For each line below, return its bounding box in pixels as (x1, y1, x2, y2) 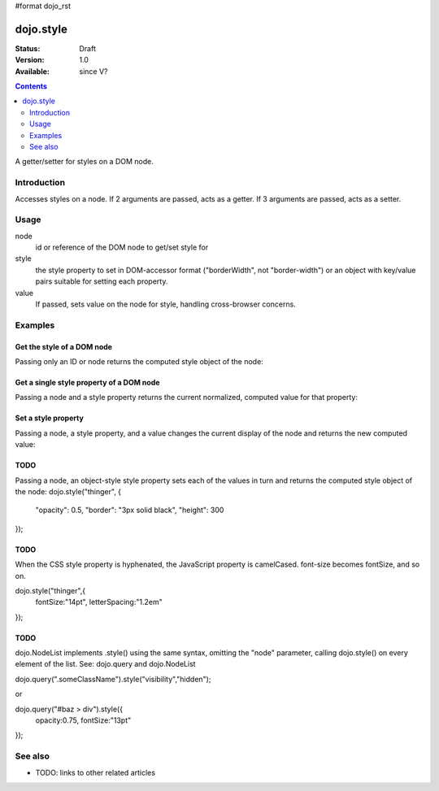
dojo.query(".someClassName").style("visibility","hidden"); (15, 674, 211, 684)
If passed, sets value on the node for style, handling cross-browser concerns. (35, 299, 296, 309)
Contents (15, 81, 48, 91)
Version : (15, 55, 45, 65)
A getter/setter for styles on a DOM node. (15, 157, 154, 167)
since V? (79, 66, 108, 76)
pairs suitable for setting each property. (35, 276, 168, 286)
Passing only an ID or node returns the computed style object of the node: (15, 357, 263, 366)
